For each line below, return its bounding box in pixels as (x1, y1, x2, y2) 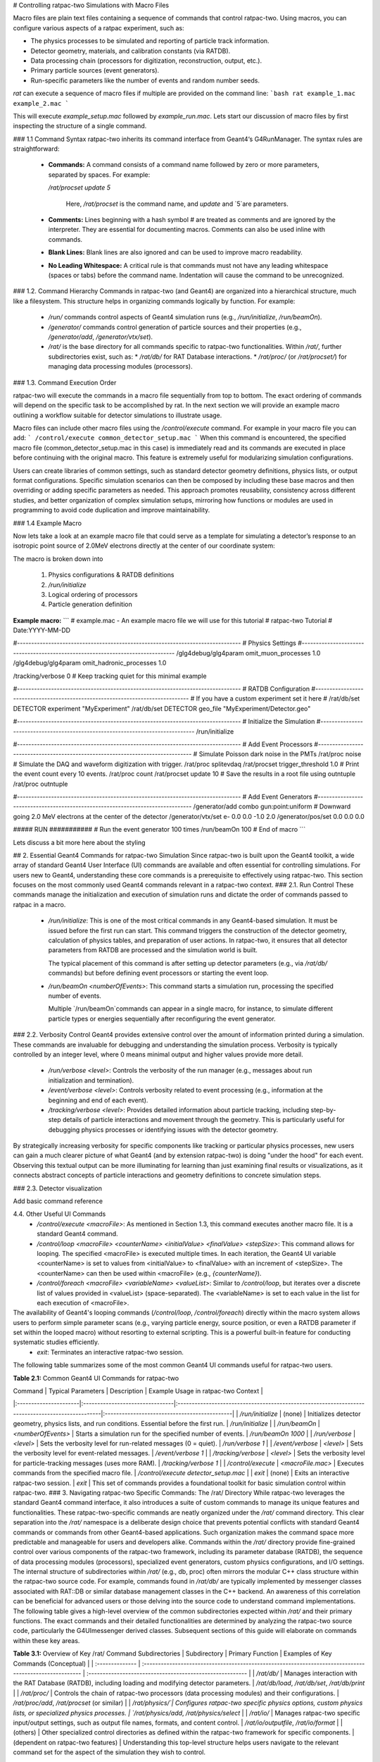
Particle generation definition (48, 600, 133, 609)
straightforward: (13, 144, 60, 153)
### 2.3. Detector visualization (13, 1184, 102, 1193)
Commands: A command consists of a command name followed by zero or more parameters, (48, 161, 319, 169)
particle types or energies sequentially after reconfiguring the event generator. (48, 1014, 276, 1023)
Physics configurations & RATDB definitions (48, 571, 175, 579)
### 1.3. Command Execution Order (13, 378, 117, 387)
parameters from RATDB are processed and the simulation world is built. (48, 946, 258, 954)
